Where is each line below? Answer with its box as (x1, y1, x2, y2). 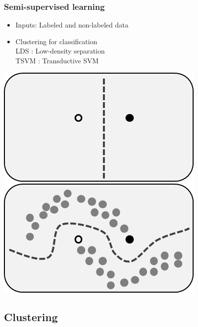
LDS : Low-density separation (15, 46, 105, 56)
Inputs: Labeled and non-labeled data (15, 20, 128, 30)
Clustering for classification (15, 36, 98, 46)
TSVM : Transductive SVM (15, 55, 99, 65)
